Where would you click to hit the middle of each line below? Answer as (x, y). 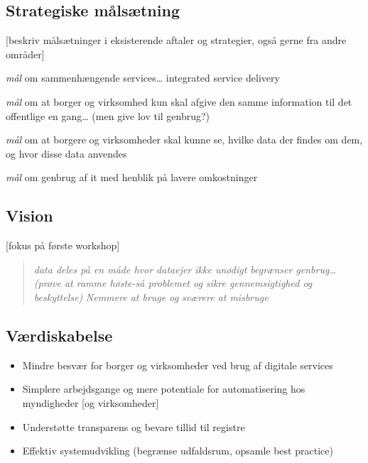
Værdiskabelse (59, 335)
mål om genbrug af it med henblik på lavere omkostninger (132, 177)
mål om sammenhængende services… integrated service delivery (143, 78)
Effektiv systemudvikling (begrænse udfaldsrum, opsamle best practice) (178, 451)
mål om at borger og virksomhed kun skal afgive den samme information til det (179, 101)
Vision (29, 216)
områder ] (25, 54)
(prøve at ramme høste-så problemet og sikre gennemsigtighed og (173, 283)
